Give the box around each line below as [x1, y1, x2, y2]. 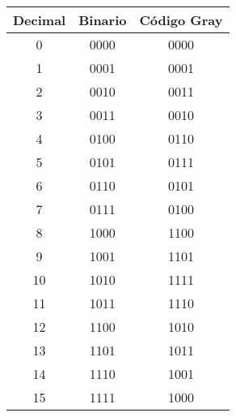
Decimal [13, 11, 66, 29]
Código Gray [139, 11, 223, 29]
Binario [78, 11, 127, 29]
